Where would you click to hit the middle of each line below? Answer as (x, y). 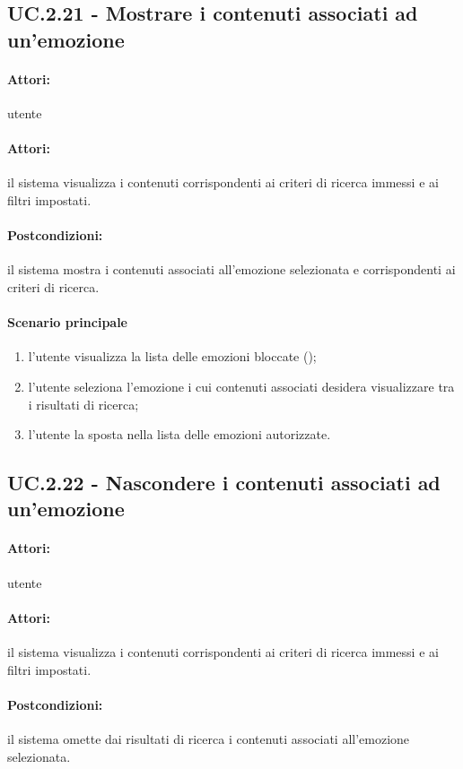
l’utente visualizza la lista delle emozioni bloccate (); (172, 356)
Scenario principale (67, 322)
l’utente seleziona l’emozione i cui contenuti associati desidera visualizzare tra (241, 386)
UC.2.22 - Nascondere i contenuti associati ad (224, 483)
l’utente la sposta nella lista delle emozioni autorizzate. (179, 434)
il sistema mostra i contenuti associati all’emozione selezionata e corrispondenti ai (231, 269)
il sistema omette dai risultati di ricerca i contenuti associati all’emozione (209, 739)
